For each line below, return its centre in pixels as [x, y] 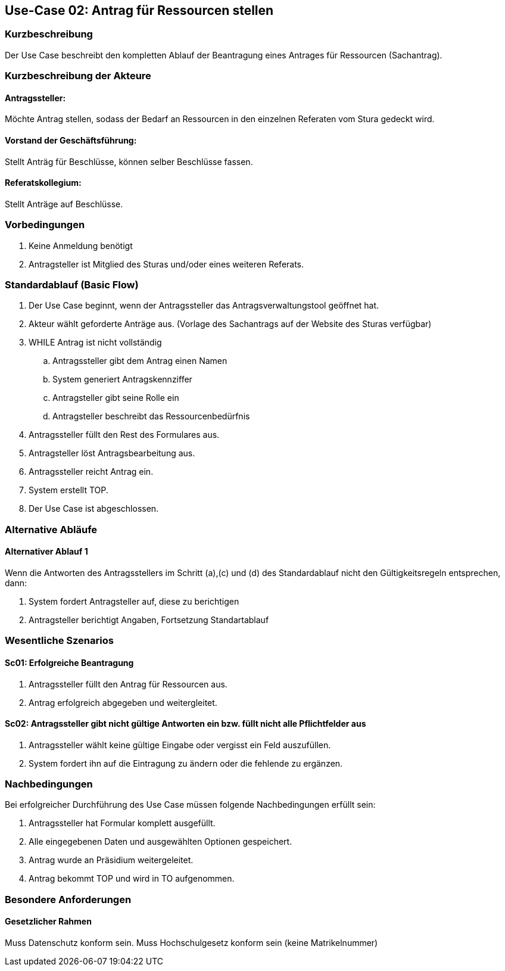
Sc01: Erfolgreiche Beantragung [69, 662]
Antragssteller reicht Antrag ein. [91, 472]
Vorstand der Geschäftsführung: [71, 140]
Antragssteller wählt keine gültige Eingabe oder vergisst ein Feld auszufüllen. [180, 745]
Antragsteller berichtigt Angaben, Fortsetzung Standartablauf [149, 620]
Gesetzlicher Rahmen [48, 922]
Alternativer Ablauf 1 [46, 552]
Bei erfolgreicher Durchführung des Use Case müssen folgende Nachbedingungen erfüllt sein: [190, 805]
